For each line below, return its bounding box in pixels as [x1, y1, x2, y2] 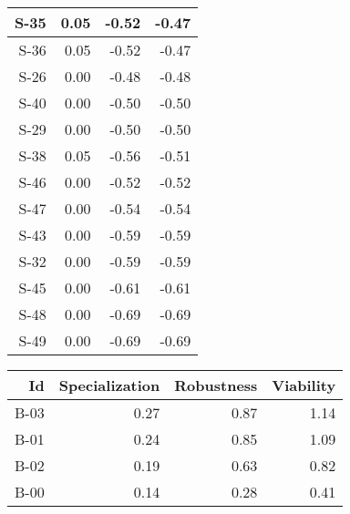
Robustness [174, 375, 258, 396]
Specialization [58, 375, 160, 396]
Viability [272, 375, 336, 396]
